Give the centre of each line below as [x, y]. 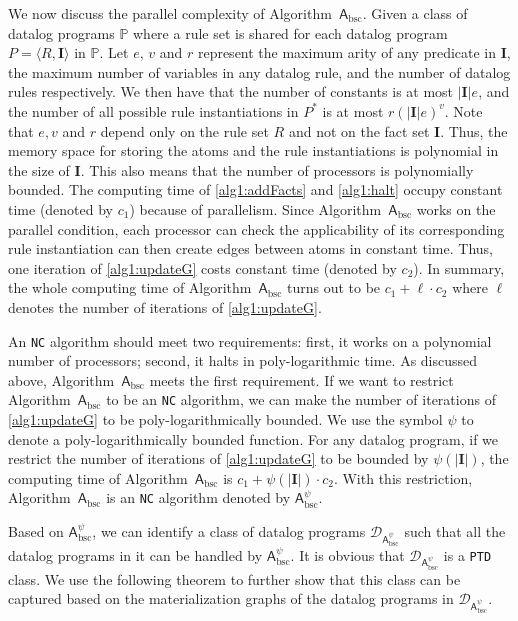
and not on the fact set [359, 130]
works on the [456, 208]
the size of [39, 169]
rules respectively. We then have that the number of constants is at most [231, 91]
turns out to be [333, 287]
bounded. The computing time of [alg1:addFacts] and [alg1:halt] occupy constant [255, 189]
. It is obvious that [347, 554]
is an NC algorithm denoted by [198, 497]
